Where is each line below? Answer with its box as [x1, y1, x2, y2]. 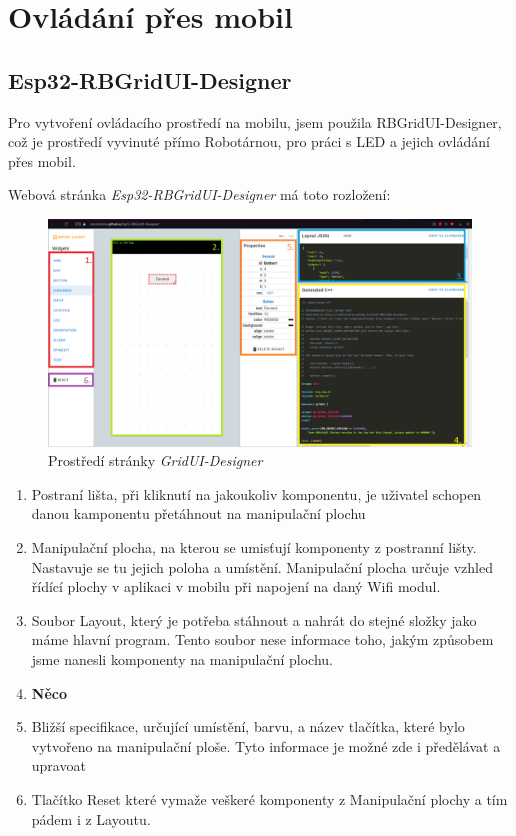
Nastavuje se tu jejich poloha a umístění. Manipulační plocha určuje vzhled [31, 556, 493, 577]
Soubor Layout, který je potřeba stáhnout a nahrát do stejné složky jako [31, 609, 477, 630]
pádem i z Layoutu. [31, 808, 151, 829]
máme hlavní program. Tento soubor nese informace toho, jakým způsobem [31, 629, 494, 650]
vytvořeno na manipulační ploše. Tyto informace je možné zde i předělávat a [31, 735, 501, 756]
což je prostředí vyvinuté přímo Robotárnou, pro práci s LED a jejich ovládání [8, 131, 490, 152]
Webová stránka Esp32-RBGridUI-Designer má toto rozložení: [8, 184, 391, 205]
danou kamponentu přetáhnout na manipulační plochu [31, 503, 366, 524]
